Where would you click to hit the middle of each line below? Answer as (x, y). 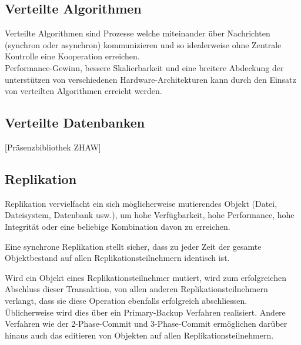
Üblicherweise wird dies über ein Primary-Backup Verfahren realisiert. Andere (145, 312)
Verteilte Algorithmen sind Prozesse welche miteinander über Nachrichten (138, 33)
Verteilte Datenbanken (75, 123)
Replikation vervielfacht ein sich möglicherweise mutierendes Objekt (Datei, (141, 203)
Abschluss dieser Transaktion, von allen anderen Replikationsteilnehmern (136, 289)
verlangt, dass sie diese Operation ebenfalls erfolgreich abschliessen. (126, 300)
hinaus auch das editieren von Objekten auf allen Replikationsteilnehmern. (139, 335)
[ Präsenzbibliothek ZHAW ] (53, 147)
